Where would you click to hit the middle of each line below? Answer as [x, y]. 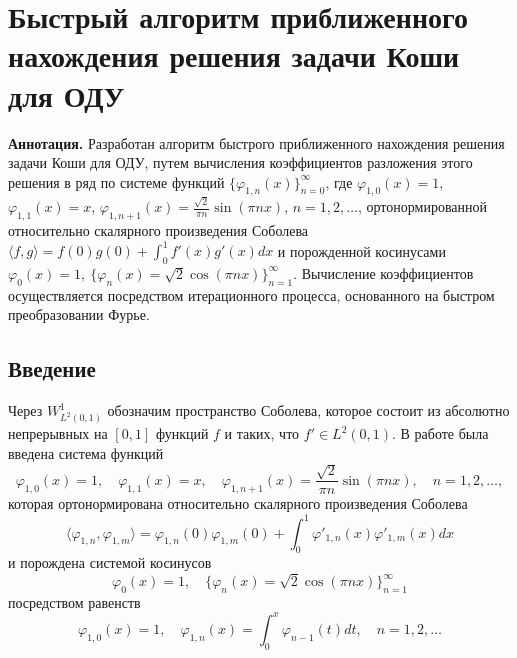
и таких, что [262, 433]
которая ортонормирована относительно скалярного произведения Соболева [238, 503]
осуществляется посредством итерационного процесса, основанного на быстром [251, 294]
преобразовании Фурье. [79, 314]
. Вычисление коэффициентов [383, 272]
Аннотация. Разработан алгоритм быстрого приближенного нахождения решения [256, 142]
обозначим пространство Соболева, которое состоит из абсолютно [308, 410]
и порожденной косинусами [361, 250]
